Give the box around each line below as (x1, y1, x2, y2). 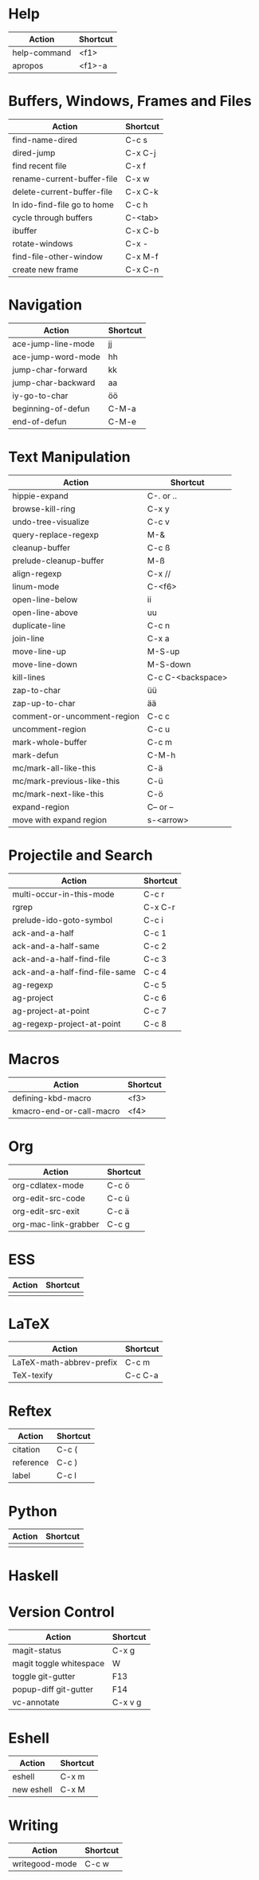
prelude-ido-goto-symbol (12, 914, 113, 925)
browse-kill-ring (12, 503, 76, 514)
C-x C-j (125, 147, 157, 158)
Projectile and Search (8, 846, 153, 864)
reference (12, 1457, 49, 1468)
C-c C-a (124, 1370, 159, 1381)
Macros (8, 1050, 60, 1068)
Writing (8, 1816, 59, 1835)
